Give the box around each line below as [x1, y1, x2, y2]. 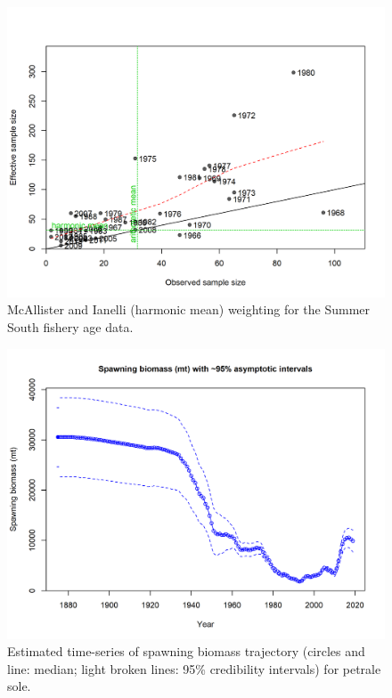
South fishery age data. [7, 318, 134, 337]
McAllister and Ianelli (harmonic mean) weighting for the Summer [7, 300, 371, 319]
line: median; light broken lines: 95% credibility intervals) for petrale [7, 659, 381, 678]
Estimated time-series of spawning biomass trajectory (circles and [7, 642, 365, 661]
